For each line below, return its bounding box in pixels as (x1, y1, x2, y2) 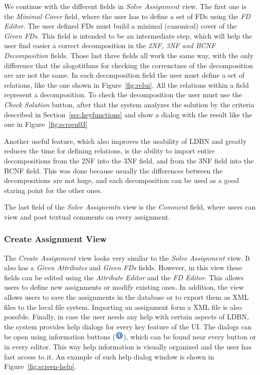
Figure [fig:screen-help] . (4, 361, 77, 371)
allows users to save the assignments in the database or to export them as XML (4, 292, 249, 302)
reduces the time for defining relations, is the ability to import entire (4, 145, 215, 156)
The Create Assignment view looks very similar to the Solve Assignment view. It (4, 252, 250, 263)
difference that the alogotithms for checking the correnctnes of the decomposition (4, 60, 253, 70)
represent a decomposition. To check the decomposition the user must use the (4, 89, 242, 100)
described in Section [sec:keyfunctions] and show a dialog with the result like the (4, 109, 252, 119)
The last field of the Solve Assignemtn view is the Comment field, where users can (4, 202, 256, 212)
